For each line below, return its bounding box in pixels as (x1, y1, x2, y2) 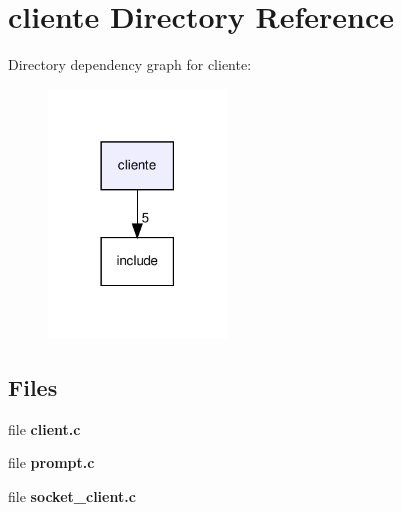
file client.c (8, 418, 81, 439)
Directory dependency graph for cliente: (8, 54, 252, 75)
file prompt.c (8, 452, 95, 473)
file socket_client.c (8, 485, 136, 506)
